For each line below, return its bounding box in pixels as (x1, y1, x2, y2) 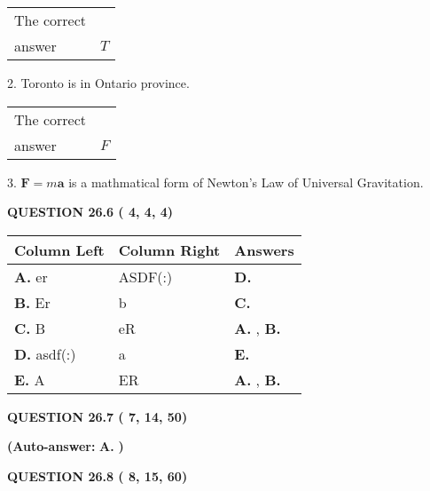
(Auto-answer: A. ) (7, 437, 124, 455)
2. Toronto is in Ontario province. (7, 74, 190, 91)
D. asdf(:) (14, 343, 76, 364)
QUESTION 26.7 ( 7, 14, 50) (7, 407, 188, 425)
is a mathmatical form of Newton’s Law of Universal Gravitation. (68, 172, 424, 191)
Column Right (118, 239, 221, 260)
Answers (234, 239, 294, 260)
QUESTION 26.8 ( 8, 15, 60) (7, 466, 188, 485)
